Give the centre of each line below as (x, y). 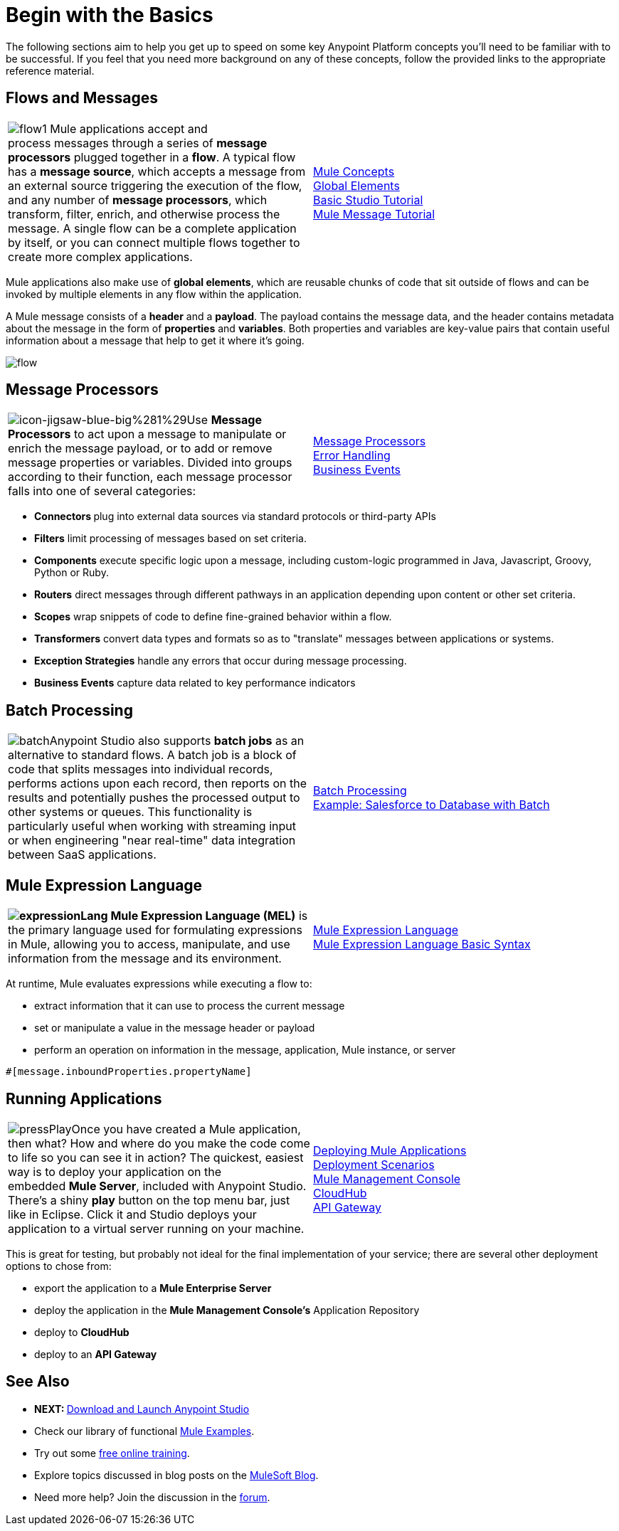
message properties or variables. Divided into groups (150, 463)
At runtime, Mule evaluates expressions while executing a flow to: (159, 984)
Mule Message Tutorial (374, 214)
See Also (38, 1382)
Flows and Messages (82, 98)
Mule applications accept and (129, 128)
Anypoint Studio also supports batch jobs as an (177, 741)
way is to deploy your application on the (115, 1171)
